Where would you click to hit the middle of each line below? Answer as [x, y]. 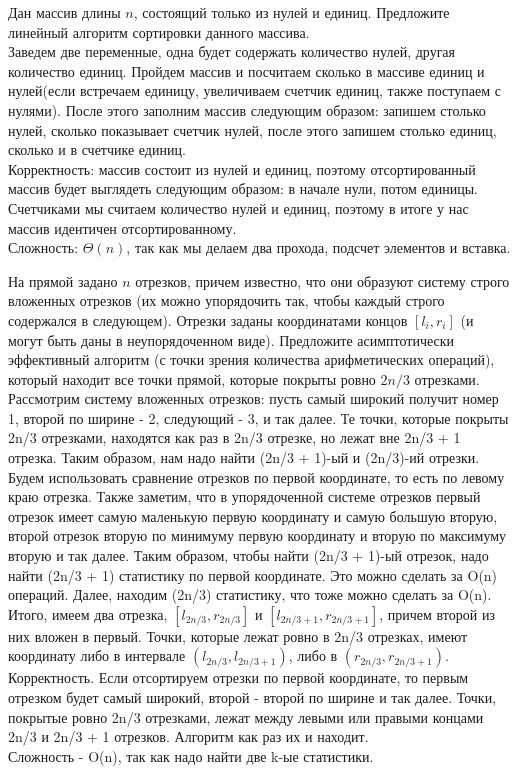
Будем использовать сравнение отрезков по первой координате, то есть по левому [256, 476]
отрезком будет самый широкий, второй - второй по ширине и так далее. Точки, [252, 697]
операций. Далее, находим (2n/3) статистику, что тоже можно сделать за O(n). [250, 594]
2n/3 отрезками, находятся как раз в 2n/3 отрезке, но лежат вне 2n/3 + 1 [234, 437]
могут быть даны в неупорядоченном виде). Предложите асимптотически [231, 339]
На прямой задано [63, 280]
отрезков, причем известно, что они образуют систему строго [322, 280]
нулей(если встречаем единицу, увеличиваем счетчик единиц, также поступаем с [254, 90]
